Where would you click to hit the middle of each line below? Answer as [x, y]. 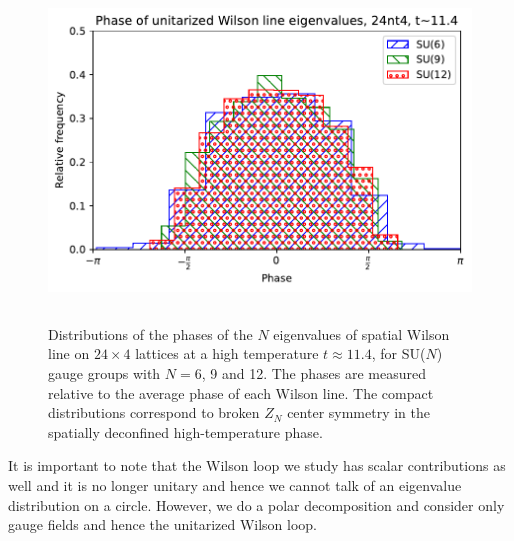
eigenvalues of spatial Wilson [361, 333]
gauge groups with [104, 372]
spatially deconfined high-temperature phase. [185, 431]
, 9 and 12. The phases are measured [313, 372]
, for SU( [398, 353]
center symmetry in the [359, 412]
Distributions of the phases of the [150, 333]
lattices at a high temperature [227, 353]
